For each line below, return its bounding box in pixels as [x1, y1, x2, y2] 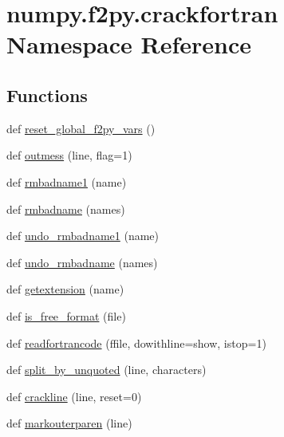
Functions [6, 82, 88, 107]
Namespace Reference [6, 28, 251, 61]
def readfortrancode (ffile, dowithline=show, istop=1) [6, 334, 266, 351]
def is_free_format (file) [6, 307, 126, 324]
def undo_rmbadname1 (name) [6, 227, 160, 244]
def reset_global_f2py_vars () [6, 120, 156, 136]
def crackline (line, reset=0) [6, 388, 142, 404]
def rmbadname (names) [6, 200, 125, 217]
